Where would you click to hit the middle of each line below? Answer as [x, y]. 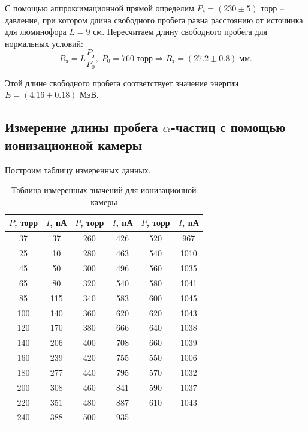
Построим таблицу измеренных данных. [78, 170]
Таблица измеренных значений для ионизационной [104, 190]
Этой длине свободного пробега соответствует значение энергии [122, 83]
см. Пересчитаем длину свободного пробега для [180, 32]
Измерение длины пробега [81, 127]
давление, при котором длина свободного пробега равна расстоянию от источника [154, 20]
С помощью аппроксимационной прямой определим [99, 8]
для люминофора [36, 32]
